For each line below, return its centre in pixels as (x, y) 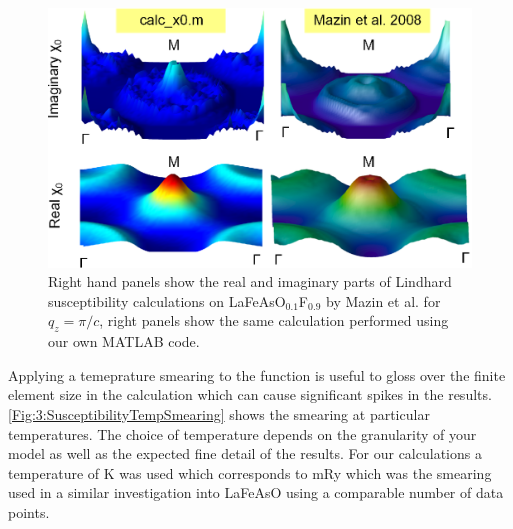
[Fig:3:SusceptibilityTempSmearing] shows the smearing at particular (219, 413)
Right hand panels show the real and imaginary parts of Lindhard (250, 281)
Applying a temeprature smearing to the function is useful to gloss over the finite (257, 374)
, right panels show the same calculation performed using (274, 320)
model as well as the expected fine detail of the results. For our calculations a (245, 453)
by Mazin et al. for (383, 300)
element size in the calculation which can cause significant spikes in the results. (250, 394)
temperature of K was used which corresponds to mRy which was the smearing (250, 472)
